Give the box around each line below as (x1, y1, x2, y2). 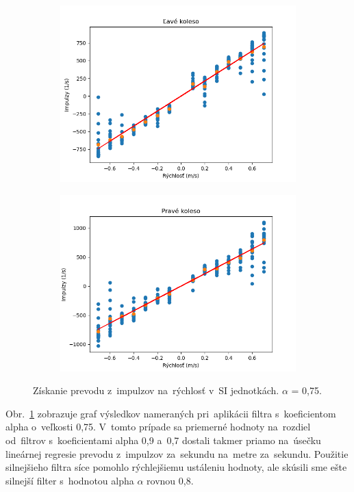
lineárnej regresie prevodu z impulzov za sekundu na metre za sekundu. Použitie (5, 446, 349, 461)
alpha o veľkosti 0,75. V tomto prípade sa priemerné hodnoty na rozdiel (5, 419, 311, 434)
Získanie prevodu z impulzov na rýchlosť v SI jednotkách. (33, 383, 279, 398)
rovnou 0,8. (147, 473, 194, 487)
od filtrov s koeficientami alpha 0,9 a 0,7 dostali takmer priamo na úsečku (5, 432, 321, 447)
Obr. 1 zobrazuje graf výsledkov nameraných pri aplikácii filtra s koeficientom (5, 406, 336, 420)
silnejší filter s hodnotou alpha (5, 473, 134, 487)
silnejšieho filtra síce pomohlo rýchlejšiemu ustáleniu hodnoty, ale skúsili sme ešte (5, 460, 347, 474)
